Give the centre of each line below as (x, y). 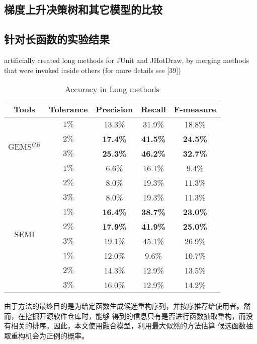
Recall (153, 109)
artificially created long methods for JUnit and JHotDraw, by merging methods (127, 60)
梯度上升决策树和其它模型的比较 (83, 9)
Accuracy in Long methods (112, 89)
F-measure (195, 109)
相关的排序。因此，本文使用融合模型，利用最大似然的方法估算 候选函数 (128, 326)
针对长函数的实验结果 (57, 39)
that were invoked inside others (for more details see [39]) (93, 70)
